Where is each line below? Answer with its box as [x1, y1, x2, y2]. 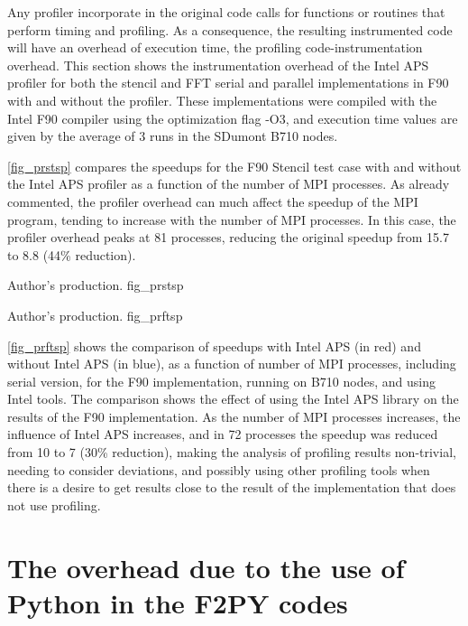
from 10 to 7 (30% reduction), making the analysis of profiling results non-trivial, [7, 443, 456, 462]
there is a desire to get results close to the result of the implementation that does [7, 478, 456, 497]
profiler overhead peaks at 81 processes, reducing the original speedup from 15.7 [7, 228, 449, 247]
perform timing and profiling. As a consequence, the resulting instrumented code [7, 20, 453, 39]
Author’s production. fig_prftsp [7, 305, 183, 324]
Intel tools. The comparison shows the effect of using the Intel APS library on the [7, 389, 459, 408]
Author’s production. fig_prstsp [7, 276, 184, 294]
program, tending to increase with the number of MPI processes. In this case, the [7, 210, 456, 229]
